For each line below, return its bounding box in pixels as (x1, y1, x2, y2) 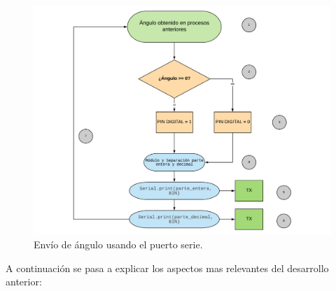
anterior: (6, 274, 42, 289)
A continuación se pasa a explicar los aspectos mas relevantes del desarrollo (6, 260, 329, 275)
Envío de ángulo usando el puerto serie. (34, 237, 203, 252)
